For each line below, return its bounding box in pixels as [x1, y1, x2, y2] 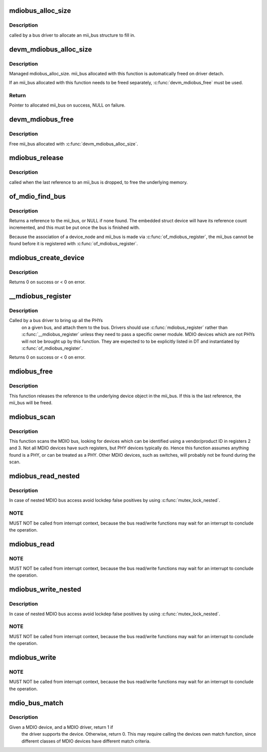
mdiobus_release [9, 154, 64, 162]
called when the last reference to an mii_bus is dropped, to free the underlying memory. [9, 179, 188, 185]
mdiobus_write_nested [9, 585, 82, 594]
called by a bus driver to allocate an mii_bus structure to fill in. [9, 32, 135, 38]
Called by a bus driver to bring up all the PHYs [9, 318, 103, 323]
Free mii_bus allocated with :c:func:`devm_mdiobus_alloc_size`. [9, 141, 138, 147]
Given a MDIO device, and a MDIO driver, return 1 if [9, 724, 113, 730]
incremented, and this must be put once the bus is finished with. [9, 224, 140, 230]
